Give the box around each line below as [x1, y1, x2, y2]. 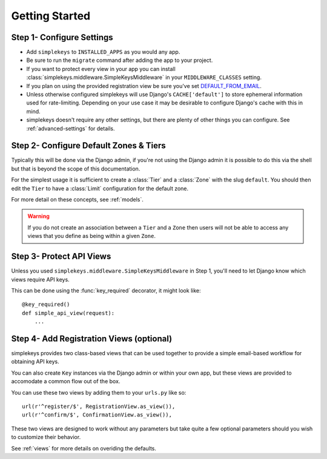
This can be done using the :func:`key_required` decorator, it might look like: [11, 287, 201, 294]
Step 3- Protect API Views [11, 251, 111, 262]
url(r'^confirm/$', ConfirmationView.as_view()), [22, 412, 173, 418]
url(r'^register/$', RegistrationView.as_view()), [22, 403, 176, 410]
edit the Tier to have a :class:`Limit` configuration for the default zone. [11, 185, 189, 192]
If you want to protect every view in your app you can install [26, 65, 176, 72]
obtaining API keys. [11, 358, 60, 365]
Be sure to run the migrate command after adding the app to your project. [26, 56, 213, 64]
